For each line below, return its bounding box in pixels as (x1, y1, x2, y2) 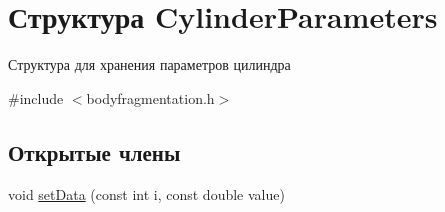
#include (8, 87, 64, 108)
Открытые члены (8, 136, 181, 167)
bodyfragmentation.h (86, 87, 215, 108)
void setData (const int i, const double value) (8, 183, 285, 204)
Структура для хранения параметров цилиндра (8, 54, 291, 75)
